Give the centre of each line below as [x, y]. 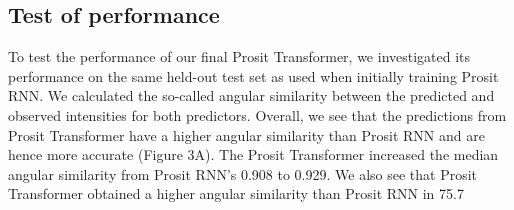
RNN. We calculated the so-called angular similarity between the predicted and [251, 95]
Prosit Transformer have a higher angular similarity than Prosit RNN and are [246, 134]
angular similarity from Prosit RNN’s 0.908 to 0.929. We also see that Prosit [243, 173]
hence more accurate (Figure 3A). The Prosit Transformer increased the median [253, 154]
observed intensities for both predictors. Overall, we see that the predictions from [257, 114]
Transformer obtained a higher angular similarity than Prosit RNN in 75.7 [236, 193]
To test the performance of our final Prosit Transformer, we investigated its [239, 56]
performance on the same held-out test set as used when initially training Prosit [253, 75]
